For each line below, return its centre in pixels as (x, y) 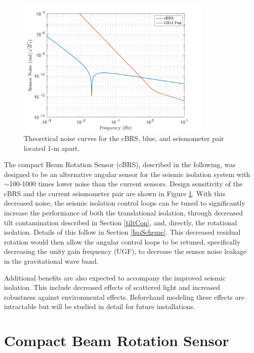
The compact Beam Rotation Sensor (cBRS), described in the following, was (120, 164)
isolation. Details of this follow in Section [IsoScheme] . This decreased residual (122, 232)
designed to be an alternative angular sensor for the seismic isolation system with (127, 174)
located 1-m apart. (52, 148)
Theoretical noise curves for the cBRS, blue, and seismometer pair (124, 138)
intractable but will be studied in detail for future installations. (100, 306)
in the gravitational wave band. (51, 261)
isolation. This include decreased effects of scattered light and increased (112, 287)
